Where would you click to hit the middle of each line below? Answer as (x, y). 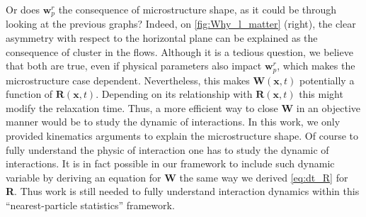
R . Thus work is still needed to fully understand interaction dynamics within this (183, 191)
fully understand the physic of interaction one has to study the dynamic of (167, 149)
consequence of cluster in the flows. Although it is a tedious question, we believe (179, 51)
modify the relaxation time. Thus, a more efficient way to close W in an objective (183, 107)
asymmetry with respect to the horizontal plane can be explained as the (162, 38)
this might (321, 94)
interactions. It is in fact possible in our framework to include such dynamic (170, 163)
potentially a (327, 80)
